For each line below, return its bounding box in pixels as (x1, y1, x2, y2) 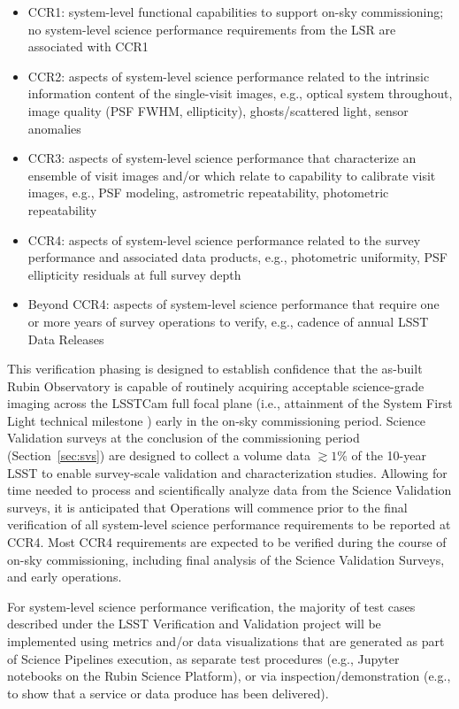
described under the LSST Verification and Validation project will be (7, 614, 381, 633)
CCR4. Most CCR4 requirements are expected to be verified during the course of (7, 533, 447, 551)
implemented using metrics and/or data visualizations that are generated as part (7, 632, 445, 650)
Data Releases (27, 329, 104, 348)
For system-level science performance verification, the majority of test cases (7, 597, 416, 615)
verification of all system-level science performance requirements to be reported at (7, 515, 451, 534)
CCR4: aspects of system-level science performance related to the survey (27, 230, 421, 249)
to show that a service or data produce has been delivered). (7, 683, 329, 702)
